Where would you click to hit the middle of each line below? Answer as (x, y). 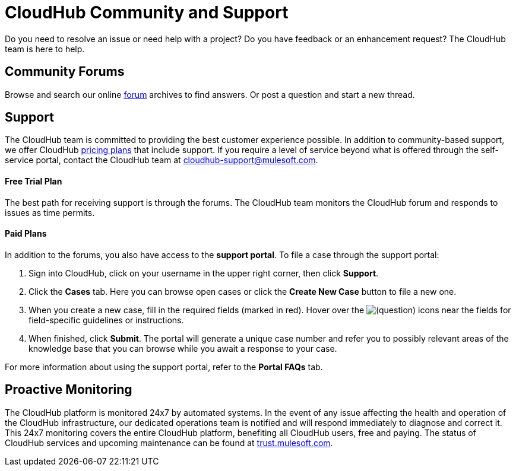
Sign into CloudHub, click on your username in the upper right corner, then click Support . (204, 273)
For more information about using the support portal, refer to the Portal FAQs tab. (164, 367)
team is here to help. (45, 49)
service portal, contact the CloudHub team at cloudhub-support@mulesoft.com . (162, 160)
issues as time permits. (50, 212)
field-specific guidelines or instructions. (106, 320)
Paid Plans (26, 234)
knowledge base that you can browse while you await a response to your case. (183, 348)
